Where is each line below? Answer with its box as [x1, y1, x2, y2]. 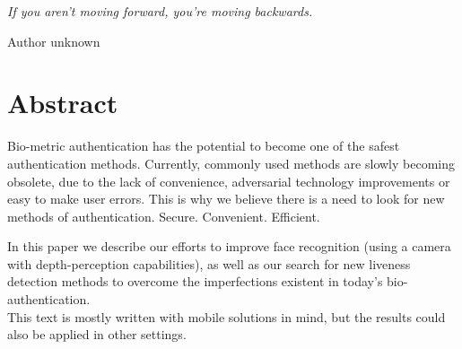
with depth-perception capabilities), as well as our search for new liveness [7, 254, 411, 273]
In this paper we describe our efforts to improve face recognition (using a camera [7, 237, 451, 256]
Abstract [7, 84, 118, 121]
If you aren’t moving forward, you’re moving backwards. [7, 2, 313, 20]
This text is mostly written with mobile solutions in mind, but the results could [7, 307, 446, 326]
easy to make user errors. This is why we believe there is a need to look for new [7, 189, 445, 208]
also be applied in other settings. [7, 325, 187, 344]
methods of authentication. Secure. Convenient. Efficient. [7, 206, 320, 225]
